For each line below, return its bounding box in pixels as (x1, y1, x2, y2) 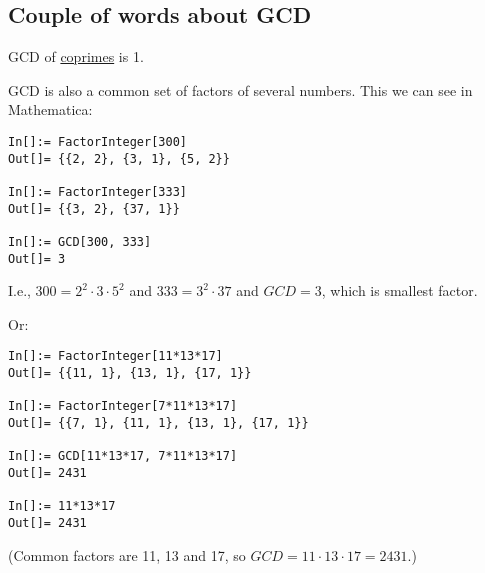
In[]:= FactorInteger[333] (8, 184, 187, 199)
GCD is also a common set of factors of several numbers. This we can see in (8, 79, 473, 100)
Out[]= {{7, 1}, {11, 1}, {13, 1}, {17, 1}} (8, 416, 309, 431)
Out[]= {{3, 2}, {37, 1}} (8, 201, 180, 216)
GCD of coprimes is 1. (8, 46, 144, 67)
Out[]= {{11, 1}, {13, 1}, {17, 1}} (8, 366, 252, 381)
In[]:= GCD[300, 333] (8, 234, 152, 249)
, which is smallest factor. (321, 280, 478, 301)
